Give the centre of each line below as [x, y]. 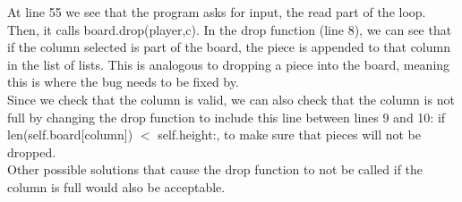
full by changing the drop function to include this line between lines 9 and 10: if [227, 117]
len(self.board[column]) [70, 135]
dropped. [32, 151]
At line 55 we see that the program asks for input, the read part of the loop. [217, 12]
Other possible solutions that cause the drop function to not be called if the [215, 169]
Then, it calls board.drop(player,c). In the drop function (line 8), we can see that [230, 29]
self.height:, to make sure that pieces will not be [290, 135]
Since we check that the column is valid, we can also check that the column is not [231, 99]
